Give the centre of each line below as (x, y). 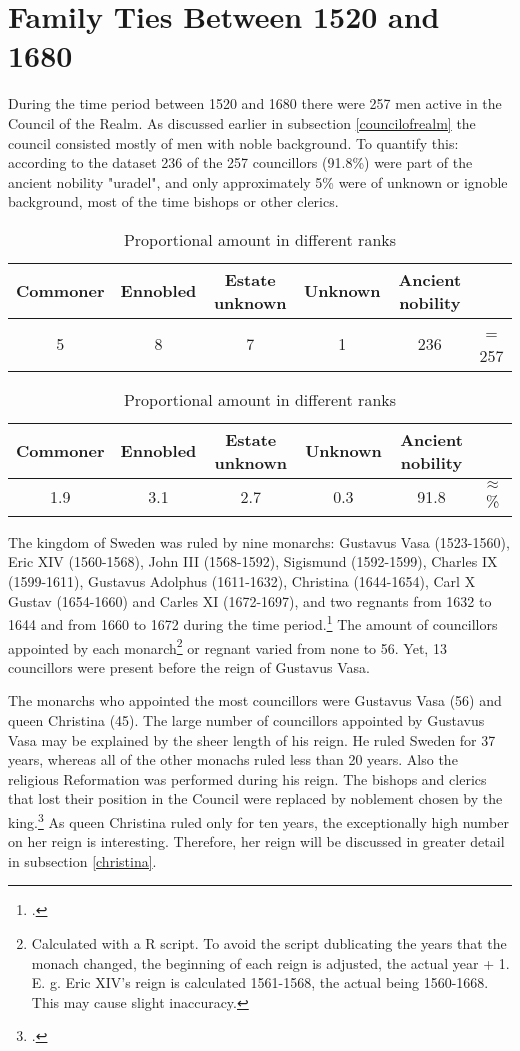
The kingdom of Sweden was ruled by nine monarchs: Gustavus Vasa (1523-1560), (259, 541)
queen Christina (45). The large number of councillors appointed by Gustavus (246, 719)
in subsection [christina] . (82, 860)
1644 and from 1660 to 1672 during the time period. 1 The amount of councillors (253, 622)
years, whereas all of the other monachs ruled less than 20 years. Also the (233, 759)
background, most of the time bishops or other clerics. (173, 201)
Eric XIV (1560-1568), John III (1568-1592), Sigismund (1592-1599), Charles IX (253, 561)
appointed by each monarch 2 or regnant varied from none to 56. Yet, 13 (227, 646)
